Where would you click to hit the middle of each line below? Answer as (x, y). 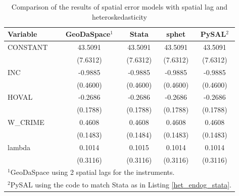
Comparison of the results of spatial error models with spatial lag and (119, 7)
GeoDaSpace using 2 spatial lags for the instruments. (92, 172)
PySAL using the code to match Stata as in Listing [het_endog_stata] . (121, 185)
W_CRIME (26, 122)
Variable (22, 34)
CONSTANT (28, 47)
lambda (19, 147)
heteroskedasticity (119, 16)
